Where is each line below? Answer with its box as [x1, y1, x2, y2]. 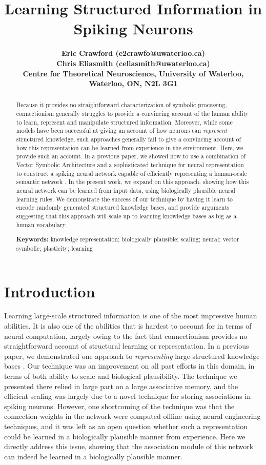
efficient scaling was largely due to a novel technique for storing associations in [4, 391, 251, 401]
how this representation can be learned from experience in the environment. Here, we [16, 143, 243, 152]
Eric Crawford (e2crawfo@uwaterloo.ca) [62, 48, 205, 58]
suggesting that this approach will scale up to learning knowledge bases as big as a [16, 212, 237, 220]
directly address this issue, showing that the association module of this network [4, 441, 254, 452]
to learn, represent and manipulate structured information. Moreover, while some [16, 117, 233, 126]
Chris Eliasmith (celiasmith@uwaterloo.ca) [56, 57, 210, 68]
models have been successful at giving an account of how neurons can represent [16, 126, 227, 135]
